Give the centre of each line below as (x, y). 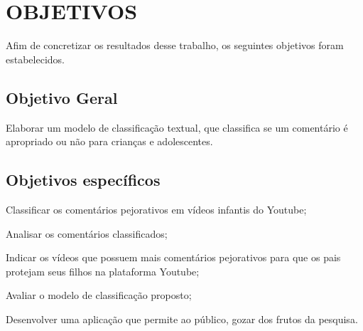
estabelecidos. (35, 59)
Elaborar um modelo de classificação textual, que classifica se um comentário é (177, 127)
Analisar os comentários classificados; (87, 233)
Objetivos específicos (83, 180)
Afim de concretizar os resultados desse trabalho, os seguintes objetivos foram (175, 45)
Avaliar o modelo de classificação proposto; (99, 295)
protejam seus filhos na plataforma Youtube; (103, 271)
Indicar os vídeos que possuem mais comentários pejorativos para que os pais (173, 257)
